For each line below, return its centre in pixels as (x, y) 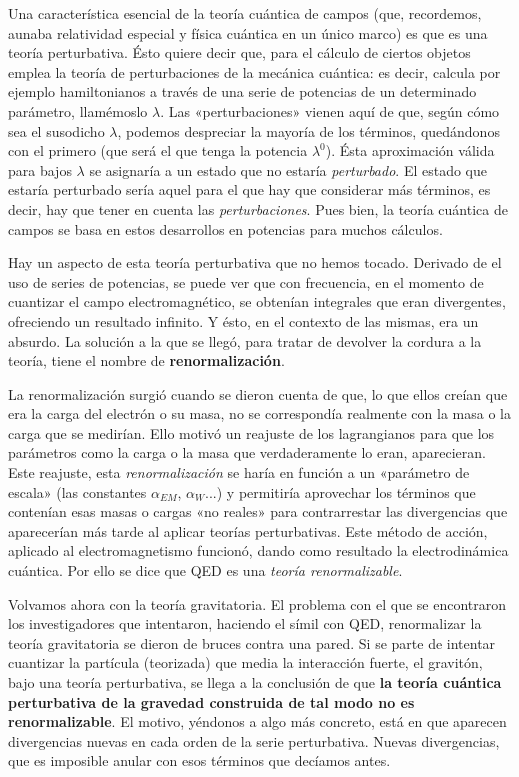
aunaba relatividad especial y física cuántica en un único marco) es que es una (248, 32)
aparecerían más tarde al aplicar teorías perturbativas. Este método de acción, (248, 530)
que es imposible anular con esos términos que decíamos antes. (199, 760)
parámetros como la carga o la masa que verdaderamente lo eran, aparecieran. (247, 452)
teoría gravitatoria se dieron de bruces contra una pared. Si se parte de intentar (252, 642)
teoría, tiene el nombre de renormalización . (146, 360)
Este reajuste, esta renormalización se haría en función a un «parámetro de (239, 472)
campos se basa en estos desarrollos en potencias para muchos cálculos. (225, 228)
